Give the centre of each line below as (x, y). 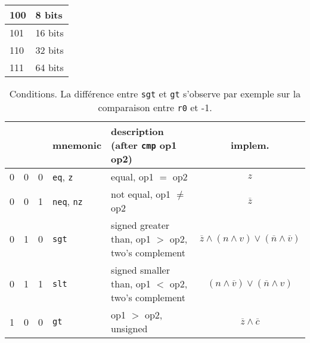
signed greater (140, 225)
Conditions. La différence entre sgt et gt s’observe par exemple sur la (155, 94)
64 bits (49, 67)
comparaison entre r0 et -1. (155, 107)
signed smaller (140, 270)
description (137, 131)
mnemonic (77, 145)
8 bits (49, 15)
